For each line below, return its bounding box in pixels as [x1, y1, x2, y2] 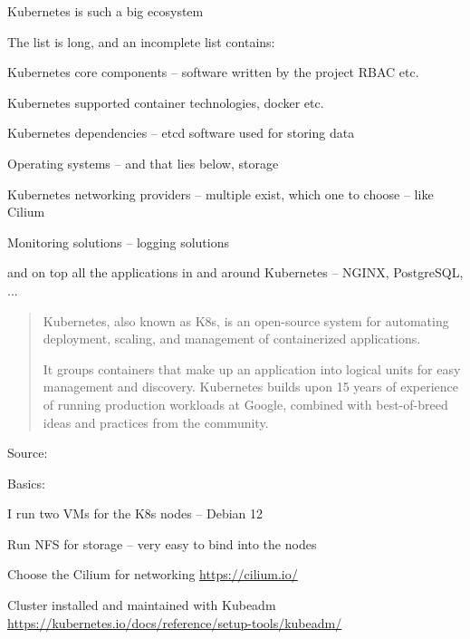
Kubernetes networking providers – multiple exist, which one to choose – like [7, 184, 434, 203]
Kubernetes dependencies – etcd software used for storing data [7, 123, 355, 142]
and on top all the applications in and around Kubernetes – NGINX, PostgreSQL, [7, 263, 464, 282]
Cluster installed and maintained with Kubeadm [7, 595, 276, 615]
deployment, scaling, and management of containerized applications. [43, 329, 421, 348]
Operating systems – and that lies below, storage [7, 153, 279, 172]
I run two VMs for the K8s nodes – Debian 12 [7, 504, 264, 523]
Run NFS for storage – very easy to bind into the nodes [7, 534, 317, 553]
